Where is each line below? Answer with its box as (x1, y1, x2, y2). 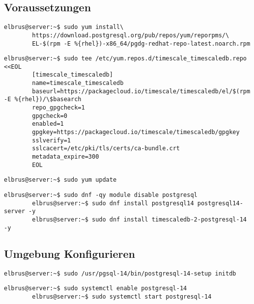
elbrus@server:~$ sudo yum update (4, 176, 117, 184)
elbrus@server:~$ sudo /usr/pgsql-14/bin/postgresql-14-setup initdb (4, 270, 236, 277)
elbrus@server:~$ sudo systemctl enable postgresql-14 (4, 285, 187, 292)
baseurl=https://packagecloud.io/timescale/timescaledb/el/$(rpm (32, 87, 251, 95)
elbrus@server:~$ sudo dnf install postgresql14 (32, 199, 194, 207)
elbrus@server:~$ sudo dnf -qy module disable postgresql (4, 192, 198, 199)
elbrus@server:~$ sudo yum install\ (4, 24, 124, 31)
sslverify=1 (32, 137, 71, 144)
